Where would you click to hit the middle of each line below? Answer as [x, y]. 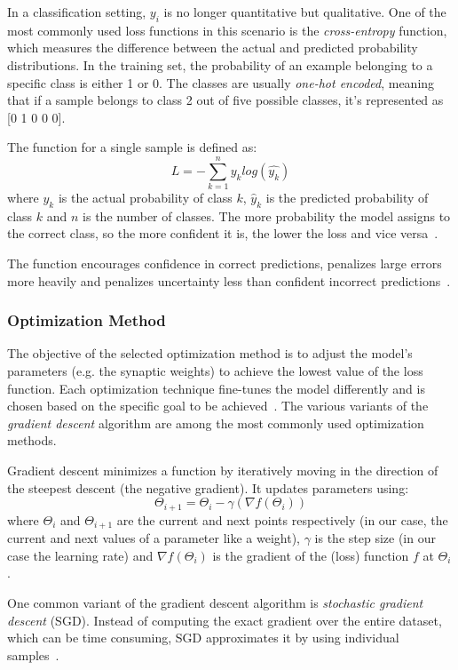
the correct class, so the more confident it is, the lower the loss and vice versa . [223, 233]
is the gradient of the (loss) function [311, 555]
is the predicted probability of [347, 198]
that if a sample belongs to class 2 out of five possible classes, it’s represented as [225, 100]
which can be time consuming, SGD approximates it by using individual [203, 638]
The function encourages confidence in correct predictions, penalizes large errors [225, 263]
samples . [33, 654]
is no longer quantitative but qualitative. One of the [305, 12]
